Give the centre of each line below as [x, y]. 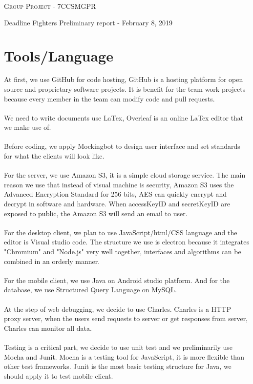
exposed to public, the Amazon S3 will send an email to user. [96, 213]
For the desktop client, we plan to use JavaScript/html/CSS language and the [121, 232]
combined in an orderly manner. [52, 261]
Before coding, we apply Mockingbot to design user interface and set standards [122, 146]
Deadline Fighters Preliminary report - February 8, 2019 [88, 22]
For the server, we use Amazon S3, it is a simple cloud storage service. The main [125, 175]
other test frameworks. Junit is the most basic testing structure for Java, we [118, 366]
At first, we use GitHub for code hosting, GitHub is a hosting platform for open [124, 79]
